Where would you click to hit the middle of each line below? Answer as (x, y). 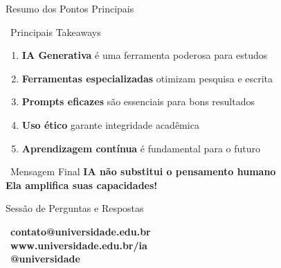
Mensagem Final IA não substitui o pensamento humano (143, 171)
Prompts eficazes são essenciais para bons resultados (138, 101)
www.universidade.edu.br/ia (79, 245)
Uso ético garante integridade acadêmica (110, 124)
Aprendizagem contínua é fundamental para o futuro (141, 148)
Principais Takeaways (55, 32)
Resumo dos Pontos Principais (70, 8)
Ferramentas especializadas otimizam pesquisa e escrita (147, 78)
